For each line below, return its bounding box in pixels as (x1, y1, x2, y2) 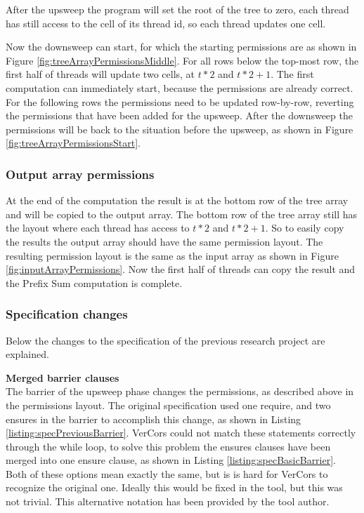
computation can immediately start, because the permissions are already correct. (6, 80, 353, 95)
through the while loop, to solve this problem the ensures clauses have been (6, 439, 331, 453)
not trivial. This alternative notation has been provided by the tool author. (6, 494, 330, 509)
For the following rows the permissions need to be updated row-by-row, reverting (6, 94, 354, 109)
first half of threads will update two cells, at (6, 67, 195, 81)
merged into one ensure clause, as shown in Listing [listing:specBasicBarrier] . (6, 453, 337, 467)
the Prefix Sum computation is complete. (6, 275, 183, 290)
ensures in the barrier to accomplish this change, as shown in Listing (6, 411, 301, 426)
